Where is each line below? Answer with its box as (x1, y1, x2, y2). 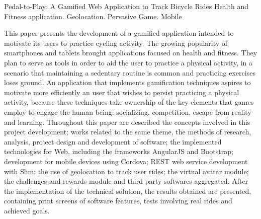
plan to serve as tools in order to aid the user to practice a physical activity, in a (4, 57, 253, 67)
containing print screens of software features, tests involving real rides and (4, 195, 232, 206)
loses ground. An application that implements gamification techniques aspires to (4, 77, 251, 88)
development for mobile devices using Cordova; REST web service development (4, 156, 248, 166)
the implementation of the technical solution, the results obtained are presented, (4, 185, 251, 196)
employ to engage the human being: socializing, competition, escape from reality (4, 106, 251, 117)
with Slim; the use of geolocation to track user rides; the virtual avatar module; (4, 166, 249, 176)
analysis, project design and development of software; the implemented (4, 136, 222, 147)
